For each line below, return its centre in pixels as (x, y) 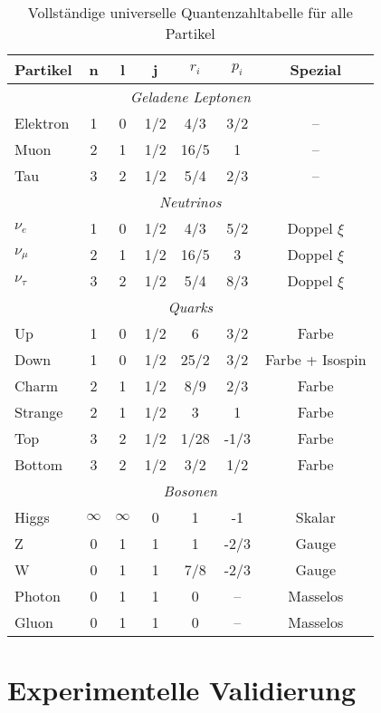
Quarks (190, 307)
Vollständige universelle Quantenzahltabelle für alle (190, 12)
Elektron (42, 123)
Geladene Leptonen (190, 96)
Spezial (316, 69)
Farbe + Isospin (315, 359)
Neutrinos (190, 202)
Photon (38, 596)
